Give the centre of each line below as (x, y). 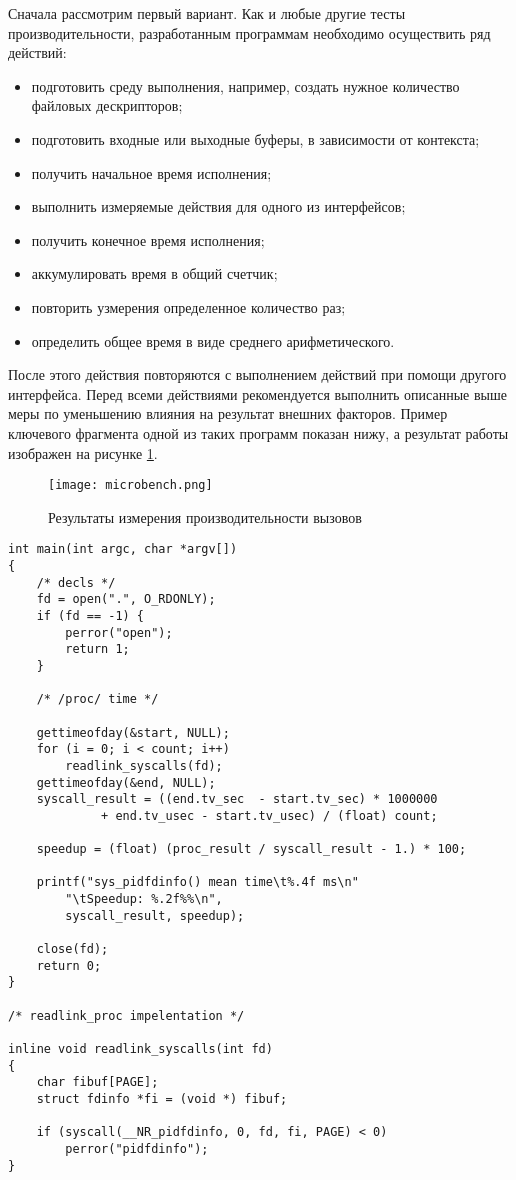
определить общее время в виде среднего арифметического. (213, 340)
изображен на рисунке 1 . (83, 452)
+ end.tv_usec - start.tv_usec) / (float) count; (269, 815)
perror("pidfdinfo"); (137, 1148)
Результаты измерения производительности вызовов (205, 516)
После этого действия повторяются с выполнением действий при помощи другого (257, 374)
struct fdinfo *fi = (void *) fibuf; (162, 1099)
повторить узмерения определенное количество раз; (188, 306)
